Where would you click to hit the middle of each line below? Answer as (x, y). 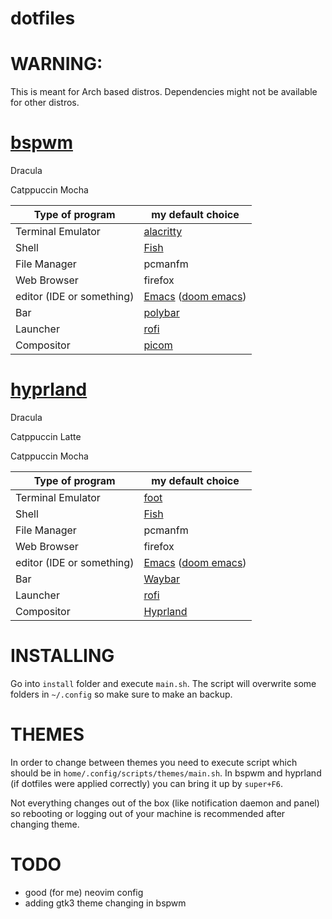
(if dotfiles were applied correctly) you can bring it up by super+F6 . (146, 783)
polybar (161, 313)
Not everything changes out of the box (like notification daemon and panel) (165, 803)
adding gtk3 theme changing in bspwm (105, 903)
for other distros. (45, 103)
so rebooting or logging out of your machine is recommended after (148, 813)
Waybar (162, 579)
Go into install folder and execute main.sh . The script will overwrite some (163, 683)
